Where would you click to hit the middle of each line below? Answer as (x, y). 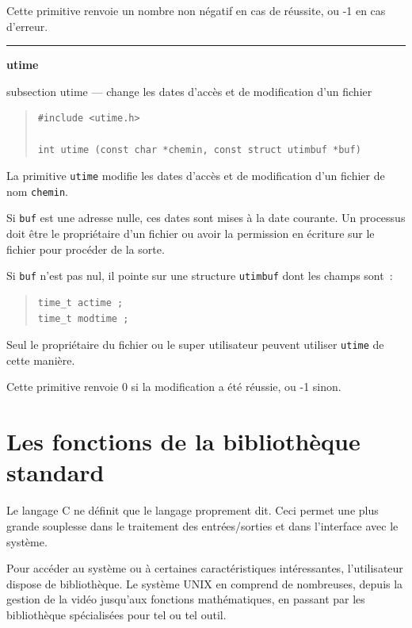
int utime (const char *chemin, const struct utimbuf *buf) (199, 149)
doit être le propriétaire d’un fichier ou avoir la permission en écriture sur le (191, 234)
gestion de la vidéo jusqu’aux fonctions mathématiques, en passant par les (186, 599)
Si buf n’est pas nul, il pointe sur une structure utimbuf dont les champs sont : (200, 276)
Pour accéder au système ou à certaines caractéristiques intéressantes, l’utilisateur (205, 568)
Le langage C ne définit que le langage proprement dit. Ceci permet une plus (193, 510)
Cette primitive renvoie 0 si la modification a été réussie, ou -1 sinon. (174, 387)
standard (55, 472)
